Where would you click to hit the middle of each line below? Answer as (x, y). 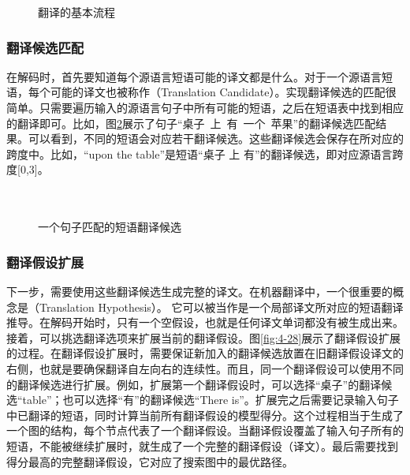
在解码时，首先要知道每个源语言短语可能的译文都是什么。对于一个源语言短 (199, 76)
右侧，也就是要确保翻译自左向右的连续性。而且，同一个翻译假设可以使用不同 (205, 368)
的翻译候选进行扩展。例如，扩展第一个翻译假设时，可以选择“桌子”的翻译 (194, 384)
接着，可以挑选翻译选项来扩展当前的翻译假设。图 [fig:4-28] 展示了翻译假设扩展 (204, 337)
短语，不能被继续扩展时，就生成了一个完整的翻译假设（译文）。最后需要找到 (202, 445)
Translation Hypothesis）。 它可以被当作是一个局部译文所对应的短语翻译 (221, 307)
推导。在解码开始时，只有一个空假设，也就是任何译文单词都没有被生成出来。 (205, 322)
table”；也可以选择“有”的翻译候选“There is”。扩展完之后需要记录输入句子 (211, 400)
